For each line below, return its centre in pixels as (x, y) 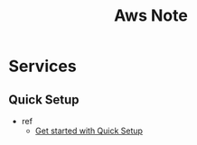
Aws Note (151, 16)
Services (43, 66)
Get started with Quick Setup (89, 131)
